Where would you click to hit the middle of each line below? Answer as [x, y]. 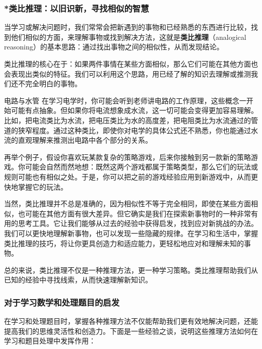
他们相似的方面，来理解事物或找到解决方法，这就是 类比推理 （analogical [128, 37]
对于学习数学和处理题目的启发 [62, 302]
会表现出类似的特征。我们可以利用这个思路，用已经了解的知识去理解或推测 [127, 73]
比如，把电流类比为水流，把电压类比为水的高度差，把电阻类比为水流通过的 [127, 120]
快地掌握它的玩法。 [36, 186]
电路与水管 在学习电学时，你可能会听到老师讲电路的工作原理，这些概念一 [125, 100]
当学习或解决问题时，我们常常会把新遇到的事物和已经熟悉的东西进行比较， [127, 27]
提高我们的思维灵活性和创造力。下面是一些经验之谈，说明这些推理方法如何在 [131, 331]
